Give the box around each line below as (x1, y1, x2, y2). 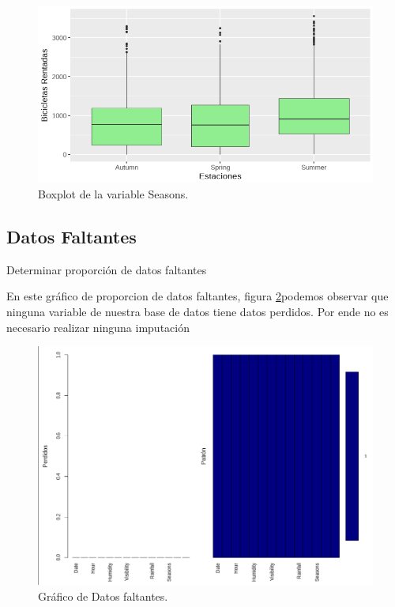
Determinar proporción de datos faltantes (6, 261, 207, 277)
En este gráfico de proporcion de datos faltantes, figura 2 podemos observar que (6, 288, 389, 304)
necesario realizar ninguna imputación (6, 319, 190, 335)
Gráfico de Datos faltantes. (38, 587, 168, 604)
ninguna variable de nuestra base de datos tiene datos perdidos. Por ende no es (6, 303, 389, 320)
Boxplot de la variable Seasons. (38, 186, 189, 202)
